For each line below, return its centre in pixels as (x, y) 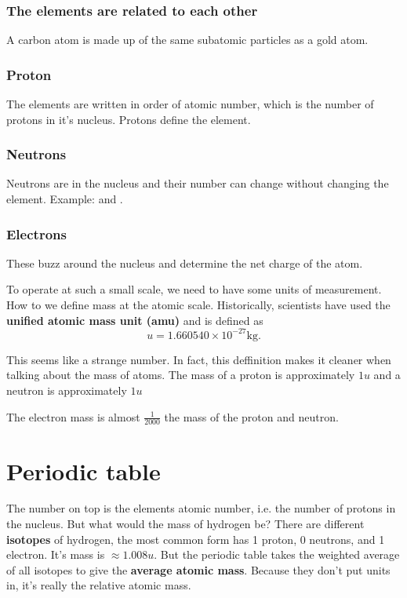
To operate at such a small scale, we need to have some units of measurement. (194, 289)
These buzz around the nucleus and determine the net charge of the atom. (185, 263)
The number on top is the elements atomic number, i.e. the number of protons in (201, 508)
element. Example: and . (65, 199)
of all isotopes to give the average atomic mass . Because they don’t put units (198, 569)
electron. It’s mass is (56, 554)
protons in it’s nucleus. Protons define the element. (129, 119)
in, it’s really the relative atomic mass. (99, 585)
